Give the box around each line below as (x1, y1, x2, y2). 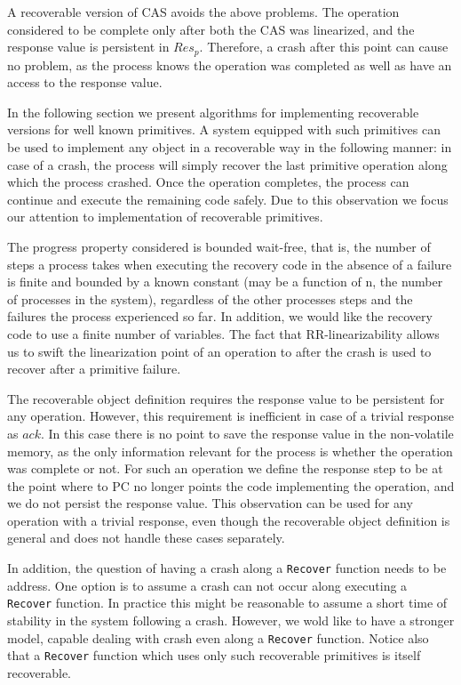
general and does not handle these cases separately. (7, 528, 285, 547)
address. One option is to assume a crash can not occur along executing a (7, 576, 408, 594)
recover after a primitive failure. (7, 359, 181, 378)
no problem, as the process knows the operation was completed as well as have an (7, 55, 452, 74)
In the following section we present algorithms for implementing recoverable (7, 102, 419, 121)
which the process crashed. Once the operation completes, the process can (7, 173, 409, 191)
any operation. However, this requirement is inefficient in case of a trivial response (7, 407, 455, 425)
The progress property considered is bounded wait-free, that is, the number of (7, 237, 431, 255)
